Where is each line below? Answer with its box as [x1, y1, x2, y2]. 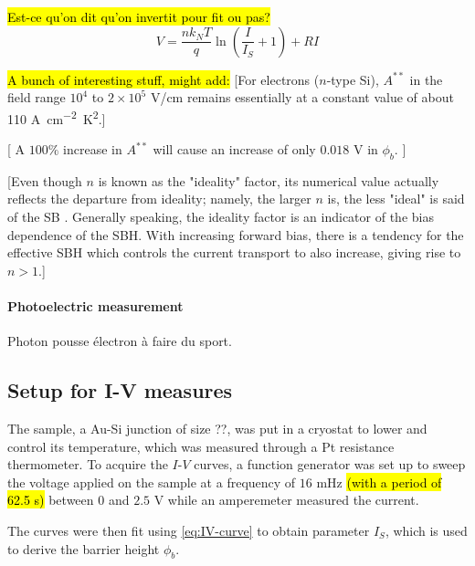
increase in [63, 140, 122, 159]
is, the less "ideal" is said [327, 189, 465, 208]
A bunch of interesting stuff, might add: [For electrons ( [7, 69, 320, 89]
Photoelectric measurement [7, 296, 184, 315]
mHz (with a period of [316, 472, 442, 491]
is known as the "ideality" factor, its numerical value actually [98, 171, 439, 190]
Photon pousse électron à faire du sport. [7, 331, 232, 351]
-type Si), [326, 69, 379, 89]
